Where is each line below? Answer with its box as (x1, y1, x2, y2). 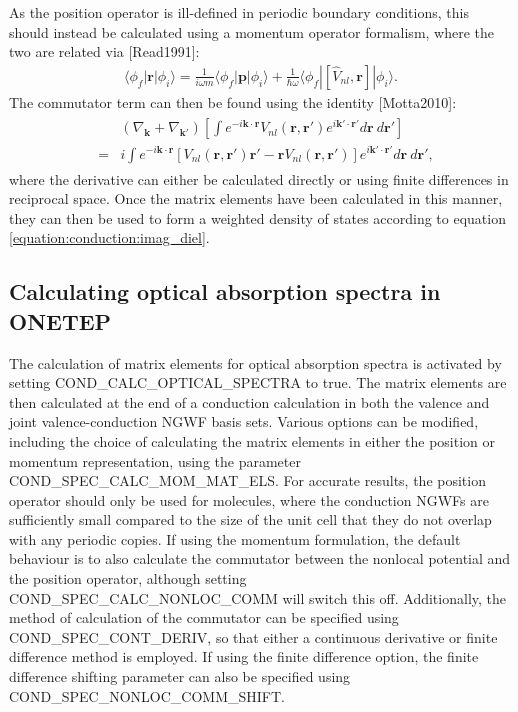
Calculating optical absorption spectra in (9, 276, 441, 307)
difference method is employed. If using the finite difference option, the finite (9, 646, 479, 667)
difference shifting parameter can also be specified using (9, 666, 351, 687)
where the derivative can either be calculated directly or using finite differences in (9, 168, 509, 189)
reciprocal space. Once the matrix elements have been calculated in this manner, (9, 188, 503, 209)
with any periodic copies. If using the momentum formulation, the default (9, 528, 461, 549)
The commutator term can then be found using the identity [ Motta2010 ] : (9, 91, 457, 112)
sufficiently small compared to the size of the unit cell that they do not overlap (9, 509, 492, 530)
